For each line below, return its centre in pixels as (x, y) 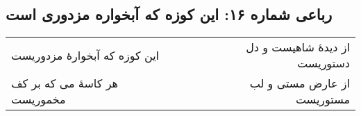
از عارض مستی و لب (300, 83)
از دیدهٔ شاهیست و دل (298, 47)
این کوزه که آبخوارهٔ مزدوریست (85, 55)
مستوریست (322, 99)
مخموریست (39, 99)
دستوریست (324, 63)
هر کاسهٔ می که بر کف (65, 83)
